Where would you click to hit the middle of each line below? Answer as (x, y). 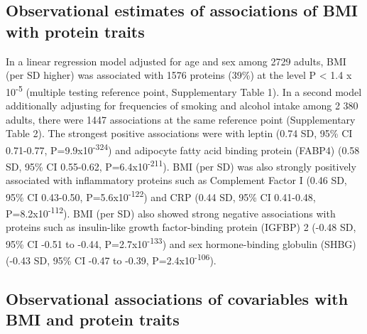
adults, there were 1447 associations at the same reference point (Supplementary (181, 119)
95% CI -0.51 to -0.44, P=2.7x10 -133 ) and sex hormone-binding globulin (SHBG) (181, 243)
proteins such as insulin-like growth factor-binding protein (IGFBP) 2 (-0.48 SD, (181, 227)
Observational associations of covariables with (177, 298)
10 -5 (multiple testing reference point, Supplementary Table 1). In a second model (184, 90)
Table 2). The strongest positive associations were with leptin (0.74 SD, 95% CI (179, 133)
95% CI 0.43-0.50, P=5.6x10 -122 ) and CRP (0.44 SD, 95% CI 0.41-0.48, (161, 195)
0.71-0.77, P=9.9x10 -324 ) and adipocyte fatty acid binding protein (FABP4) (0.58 (183, 149)
